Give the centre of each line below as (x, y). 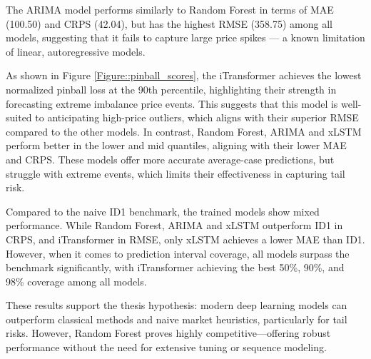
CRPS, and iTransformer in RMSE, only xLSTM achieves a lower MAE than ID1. (185, 239)
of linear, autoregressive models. (76, 51)
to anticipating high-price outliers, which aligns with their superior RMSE (197, 117)
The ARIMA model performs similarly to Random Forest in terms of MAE (170, 9)
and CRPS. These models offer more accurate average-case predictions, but (170, 159)
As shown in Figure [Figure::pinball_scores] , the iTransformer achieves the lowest (184, 75)
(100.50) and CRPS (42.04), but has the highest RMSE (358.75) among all (169, 23)
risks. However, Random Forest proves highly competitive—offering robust (168, 333)
